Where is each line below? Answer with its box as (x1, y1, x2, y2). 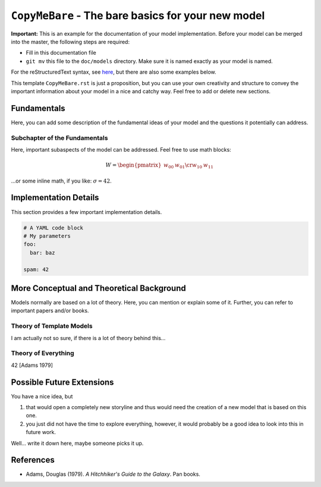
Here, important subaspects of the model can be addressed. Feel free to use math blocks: (11, 146, 231, 153)
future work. (26, 429, 56, 436)
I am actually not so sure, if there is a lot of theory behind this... (11, 334, 166, 341)
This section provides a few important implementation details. (11, 208, 162, 215)
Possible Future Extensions (11, 377, 114, 387)
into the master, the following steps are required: (11, 38, 130, 45)
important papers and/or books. (11, 307, 89, 315)
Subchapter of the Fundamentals (11, 134, 108, 142)
